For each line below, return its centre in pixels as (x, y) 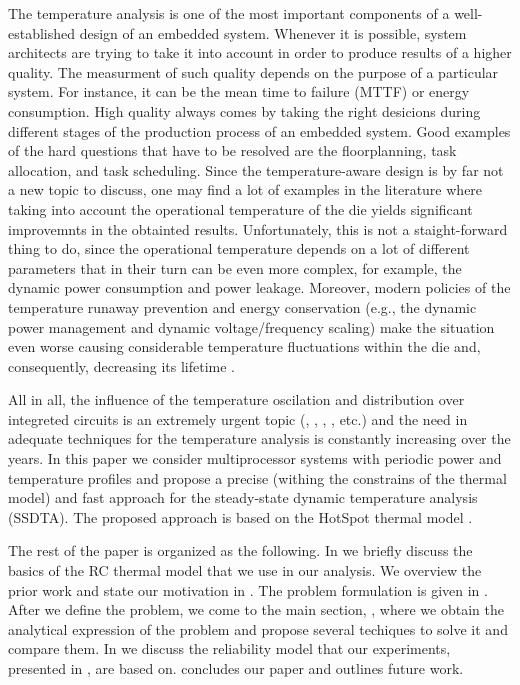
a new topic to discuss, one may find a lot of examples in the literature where (245, 189)
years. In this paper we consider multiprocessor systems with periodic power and (255, 458)
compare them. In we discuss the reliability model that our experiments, (229, 648)
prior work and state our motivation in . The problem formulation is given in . (248, 589)
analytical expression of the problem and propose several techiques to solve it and (258, 628)
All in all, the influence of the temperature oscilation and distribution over (236, 399)
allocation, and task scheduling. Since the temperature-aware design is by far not (256, 169)
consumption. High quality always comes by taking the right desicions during (244, 110)
